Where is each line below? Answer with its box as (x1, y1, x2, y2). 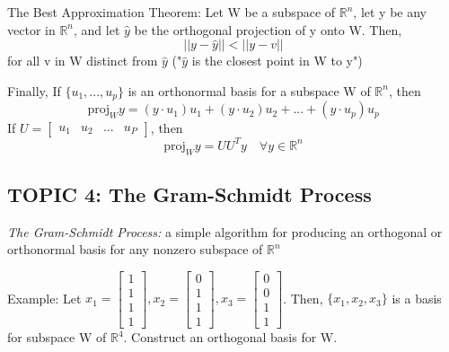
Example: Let (7, 288, 82, 307)
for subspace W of (7, 328, 107, 347)
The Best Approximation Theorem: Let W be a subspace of (7, 3, 336, 21)
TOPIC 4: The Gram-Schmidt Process (7, 180, 372, 207)
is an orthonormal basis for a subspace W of (128, 81, 371, 100)
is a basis (392, 288, 442, 307)
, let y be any (353, 3, 427, 21)
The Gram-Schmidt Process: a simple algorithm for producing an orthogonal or (7, 222, 443, 241)
